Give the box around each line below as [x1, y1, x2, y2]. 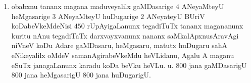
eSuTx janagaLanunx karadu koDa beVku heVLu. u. [11, 59, 174, 70]
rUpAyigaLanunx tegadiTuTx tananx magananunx [87, 20, 243, 31]
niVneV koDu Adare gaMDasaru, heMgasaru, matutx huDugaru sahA [11, 40, 228, 50]
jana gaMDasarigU [188, 59, 247, 70]
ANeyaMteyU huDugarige [58, 10, 138, 21]
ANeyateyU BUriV [146, 10, 205, 21]
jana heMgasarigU [24, 69, 81, 80]
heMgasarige [11, 10, 50, 21]
